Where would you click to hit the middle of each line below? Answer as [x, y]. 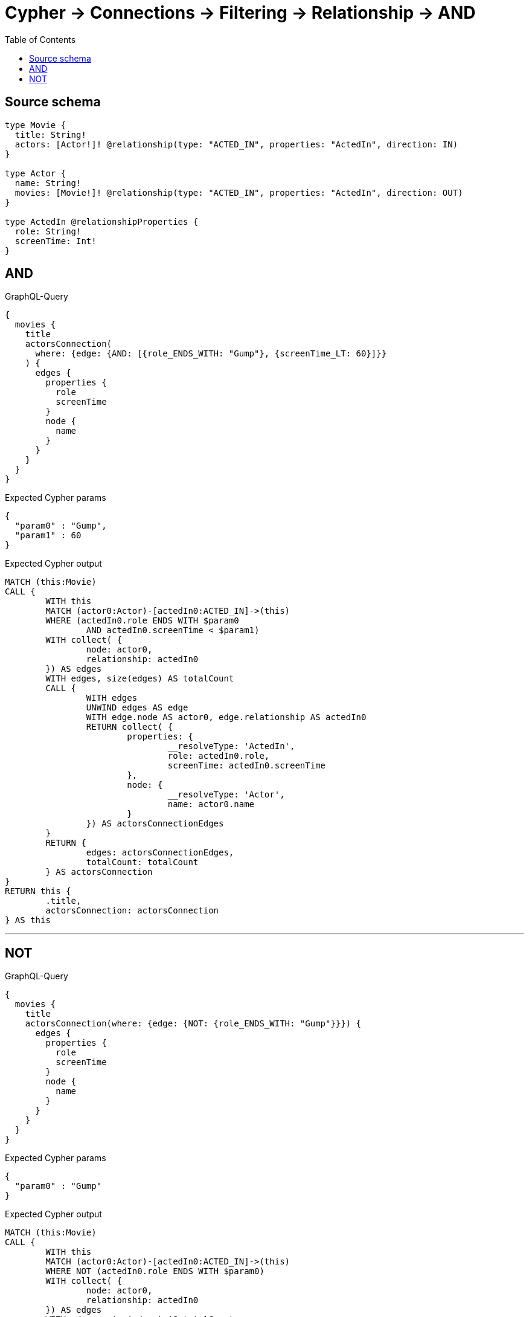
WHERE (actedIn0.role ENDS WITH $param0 [142, 621]
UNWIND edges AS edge [137, 708]
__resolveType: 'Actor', [226, 795]
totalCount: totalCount [142, 862]
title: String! [50, 134]
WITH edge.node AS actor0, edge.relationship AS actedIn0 [226, 717]
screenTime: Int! [56, 241]
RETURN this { [38, 891]
